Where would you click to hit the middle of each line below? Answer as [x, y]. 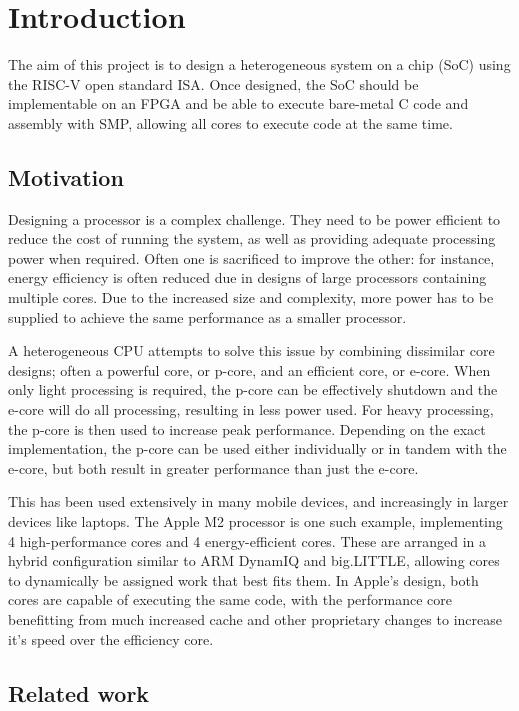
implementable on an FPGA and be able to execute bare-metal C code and [238, 103]
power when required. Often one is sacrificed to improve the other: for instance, [251, 257]
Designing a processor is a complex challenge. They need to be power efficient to [254, 218]
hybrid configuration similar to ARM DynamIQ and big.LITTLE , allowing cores [254, 560]
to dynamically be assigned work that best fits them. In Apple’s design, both [243, 579]
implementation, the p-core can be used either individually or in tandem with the [257, 448]
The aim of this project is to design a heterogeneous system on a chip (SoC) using [259, 64]
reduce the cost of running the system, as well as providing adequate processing [252, 238]
